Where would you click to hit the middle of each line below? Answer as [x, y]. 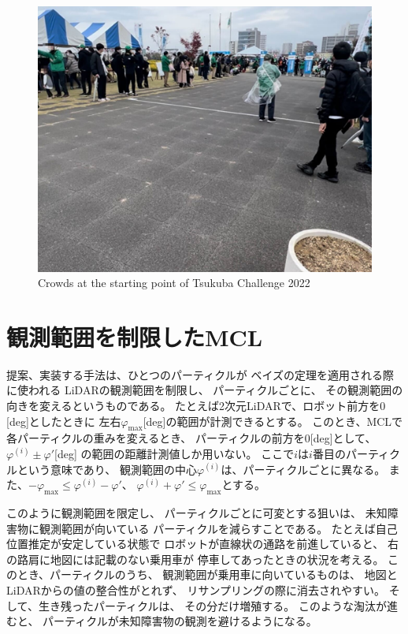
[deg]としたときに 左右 [64, 421]
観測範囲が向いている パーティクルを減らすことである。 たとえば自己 [218, 528]
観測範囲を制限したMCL [135, 336]
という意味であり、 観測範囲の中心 [107, 469]
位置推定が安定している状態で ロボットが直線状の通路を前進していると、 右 [202, 544]
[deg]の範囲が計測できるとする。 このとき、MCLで [273, 421]
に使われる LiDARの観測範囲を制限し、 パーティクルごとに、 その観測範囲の [205, 390]
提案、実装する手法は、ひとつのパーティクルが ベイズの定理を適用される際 [200, 374]
